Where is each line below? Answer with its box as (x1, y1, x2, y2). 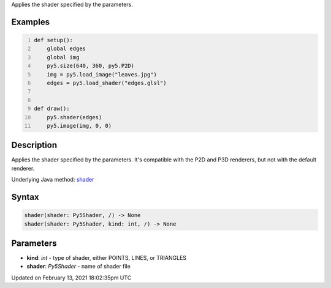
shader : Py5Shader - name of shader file (26, 263, 131, 270)
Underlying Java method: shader (11, 176, 94, 183)
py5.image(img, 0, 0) (47, 122, 112, 129)
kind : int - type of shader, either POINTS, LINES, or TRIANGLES (26, 254, 187, 262)
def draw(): (34, 105, 70, 113)
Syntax (11, 192, 39, 202)
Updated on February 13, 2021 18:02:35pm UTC (11, 274, 132, 281)
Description (11, 140, 58, 150)
